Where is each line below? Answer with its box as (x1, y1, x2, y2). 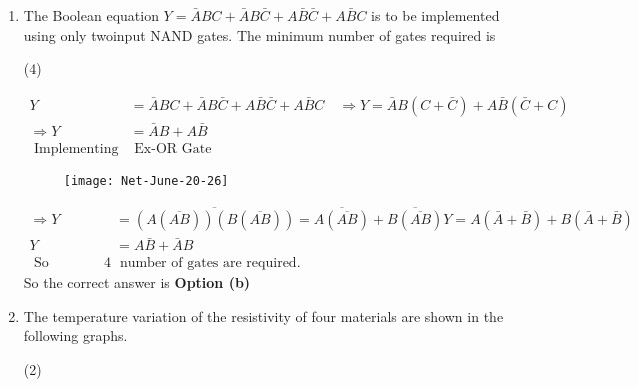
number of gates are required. (119, 256, 301, 271)
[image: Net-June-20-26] (63, 174, 229, 189)
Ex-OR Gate (134, 142, 212, 157)
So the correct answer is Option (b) (23, 272, 251, 293)
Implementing (34, 142, 119, 157)
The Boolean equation (23, 5, 159, 25)
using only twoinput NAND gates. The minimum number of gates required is (23, 24, 496, 45)
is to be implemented (371, 5, 500, 25)
